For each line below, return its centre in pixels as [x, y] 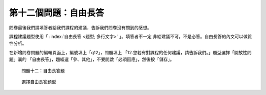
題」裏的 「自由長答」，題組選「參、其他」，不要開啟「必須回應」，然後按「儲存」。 [92, 60]
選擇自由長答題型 [39, 82]
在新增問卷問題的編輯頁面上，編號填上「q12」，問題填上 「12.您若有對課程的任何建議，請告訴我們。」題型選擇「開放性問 [131, 52]
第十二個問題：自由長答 [57, 13]
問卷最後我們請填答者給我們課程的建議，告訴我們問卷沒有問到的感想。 [80, 28]
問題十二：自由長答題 [43, 70]
